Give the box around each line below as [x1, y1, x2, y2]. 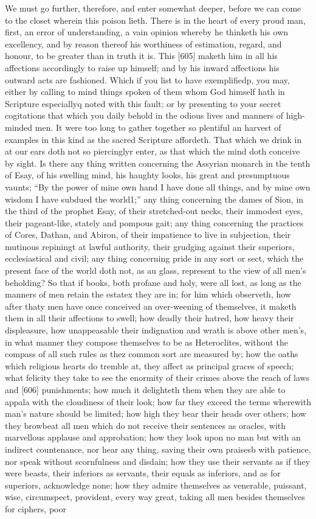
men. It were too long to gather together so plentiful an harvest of [35, 120, 281, 133]
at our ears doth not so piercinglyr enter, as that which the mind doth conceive [5, 145, 300, 158]
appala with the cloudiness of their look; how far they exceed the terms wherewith [5, 395, 311, 408]
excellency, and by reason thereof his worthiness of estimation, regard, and [5, 37, 282, 50]
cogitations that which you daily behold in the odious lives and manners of [5, 109, 284, 122]
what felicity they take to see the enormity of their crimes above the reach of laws [5, 371, 310, 384]
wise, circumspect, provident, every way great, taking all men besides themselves [5, 490, 305, 503]
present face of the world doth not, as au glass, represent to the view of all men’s [5, 264, 306, 277]
